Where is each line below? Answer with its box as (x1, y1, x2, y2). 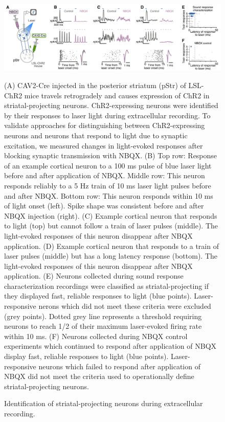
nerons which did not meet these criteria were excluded (38, 301, 211, 311)
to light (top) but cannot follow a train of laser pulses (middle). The (4, 220, 218, 231)
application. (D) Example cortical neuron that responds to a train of (4, 240, 219, 251)
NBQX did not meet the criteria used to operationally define (4, 371, 194, 382)
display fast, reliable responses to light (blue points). (4, 351, 169, 362)
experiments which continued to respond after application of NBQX (4, 341, 217, 351)
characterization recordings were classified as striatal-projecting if (4, 280, 209, 291)
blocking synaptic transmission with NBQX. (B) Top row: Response (4, 150, 217, 161)
